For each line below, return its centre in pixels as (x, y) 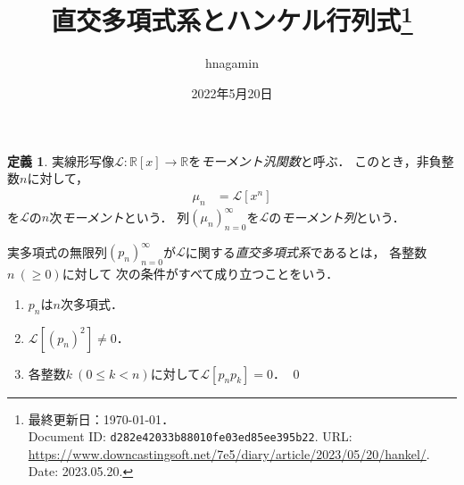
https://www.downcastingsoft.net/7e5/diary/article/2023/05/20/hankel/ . (229, 453)
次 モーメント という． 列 (120, 217)
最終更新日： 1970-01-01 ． (101, 418)
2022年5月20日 (232, 93)
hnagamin (232, 63)
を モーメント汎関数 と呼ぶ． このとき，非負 (315, 160)
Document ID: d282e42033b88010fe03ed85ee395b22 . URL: (190, 436)
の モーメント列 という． (337, 217)
